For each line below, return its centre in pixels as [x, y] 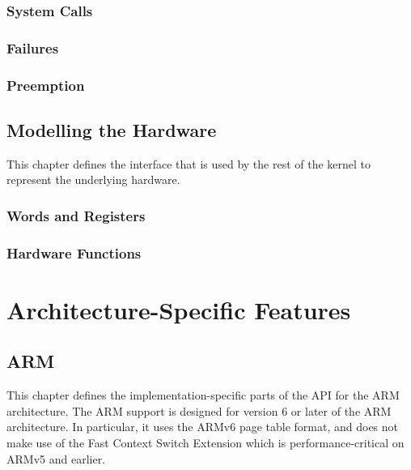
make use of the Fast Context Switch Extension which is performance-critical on [205, 442]
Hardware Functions [74, 252]
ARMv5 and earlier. [56, 458]
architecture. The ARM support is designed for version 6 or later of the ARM [199, 410]
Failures [33, 47]
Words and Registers [76, 215]
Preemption [46, 85]
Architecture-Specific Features [179, 309]
